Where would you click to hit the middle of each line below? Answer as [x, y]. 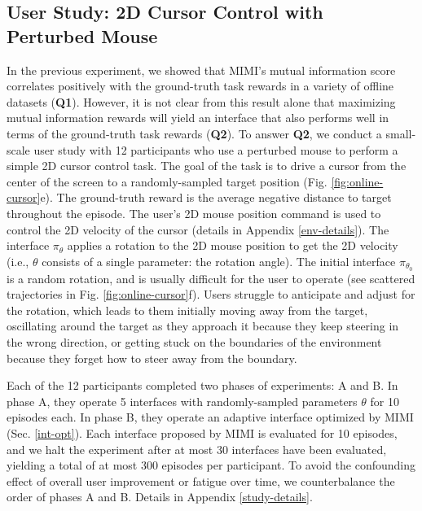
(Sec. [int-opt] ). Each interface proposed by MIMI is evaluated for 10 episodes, [202, 432]
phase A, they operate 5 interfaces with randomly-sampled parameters [182, 401]
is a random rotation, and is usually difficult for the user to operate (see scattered [211, 278]
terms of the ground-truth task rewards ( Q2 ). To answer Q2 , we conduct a [194, 133]
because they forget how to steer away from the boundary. [152, 358]
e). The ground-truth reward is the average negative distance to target [216, 197]
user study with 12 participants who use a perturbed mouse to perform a [216, 149]
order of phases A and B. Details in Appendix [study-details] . [160, 497]
